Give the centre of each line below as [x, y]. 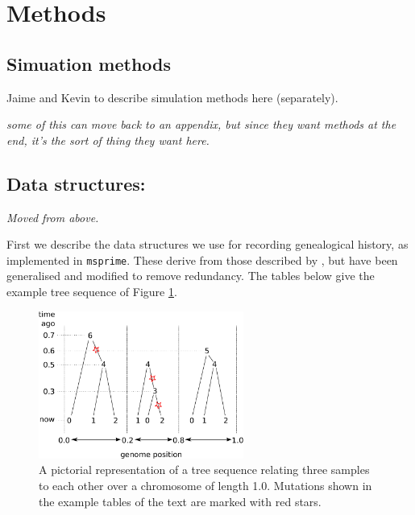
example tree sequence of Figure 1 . [92, 291]
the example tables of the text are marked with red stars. [180, 501]
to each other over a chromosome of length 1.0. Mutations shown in [205, 486]
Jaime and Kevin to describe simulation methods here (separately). [172, 97]
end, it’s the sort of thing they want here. [108, 140]
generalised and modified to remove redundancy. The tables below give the [191, 276]
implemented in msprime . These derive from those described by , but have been [202, 260]
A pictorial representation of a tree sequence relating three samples [204, 470]
